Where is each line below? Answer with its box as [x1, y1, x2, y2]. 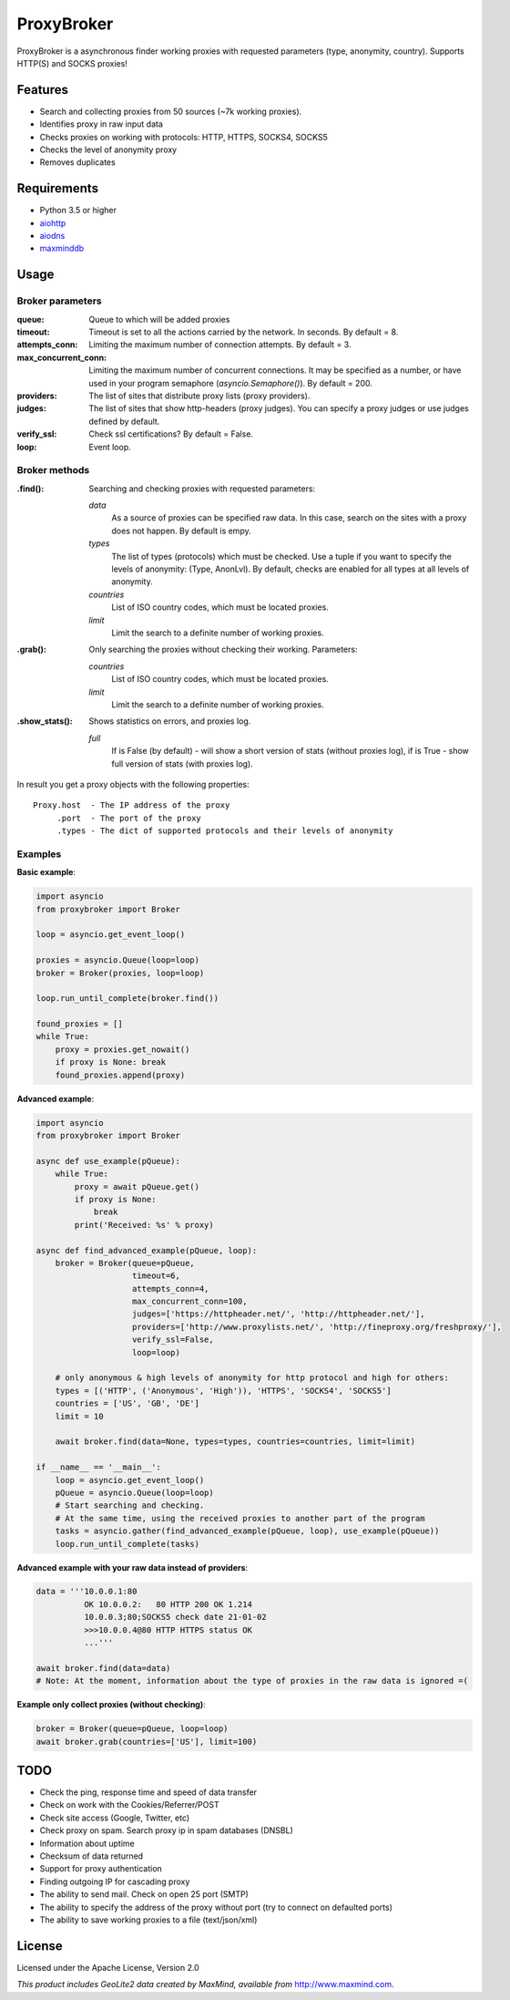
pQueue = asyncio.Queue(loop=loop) [55, 1487, 214, 1498]
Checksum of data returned [39, 1851, 144, 1861]
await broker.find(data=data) [36, 1663, 171, 1673]
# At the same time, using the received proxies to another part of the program [55, 1513, 425, 1523]
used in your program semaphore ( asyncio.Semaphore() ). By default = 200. [88, 377, 372, 388]
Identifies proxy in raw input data [39, 119, 164, 129]
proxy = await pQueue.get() [74, 1181, 200, 1191]
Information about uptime [39, 1838, 136, 1849]
